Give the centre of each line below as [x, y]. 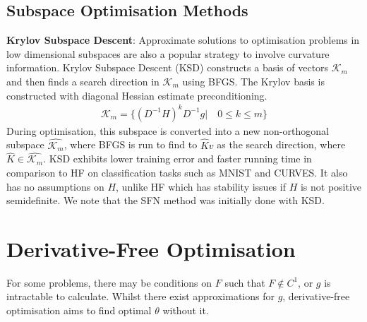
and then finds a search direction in [83, 81]
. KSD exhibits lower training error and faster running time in [178, 159]
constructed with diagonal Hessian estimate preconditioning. [137, 95]
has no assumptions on [55, 186]
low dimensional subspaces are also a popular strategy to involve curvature [168, 53]
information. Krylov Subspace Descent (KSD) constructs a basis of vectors [168, 67]
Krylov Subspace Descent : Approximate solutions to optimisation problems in [183, 40]
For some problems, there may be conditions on [109, 282]
